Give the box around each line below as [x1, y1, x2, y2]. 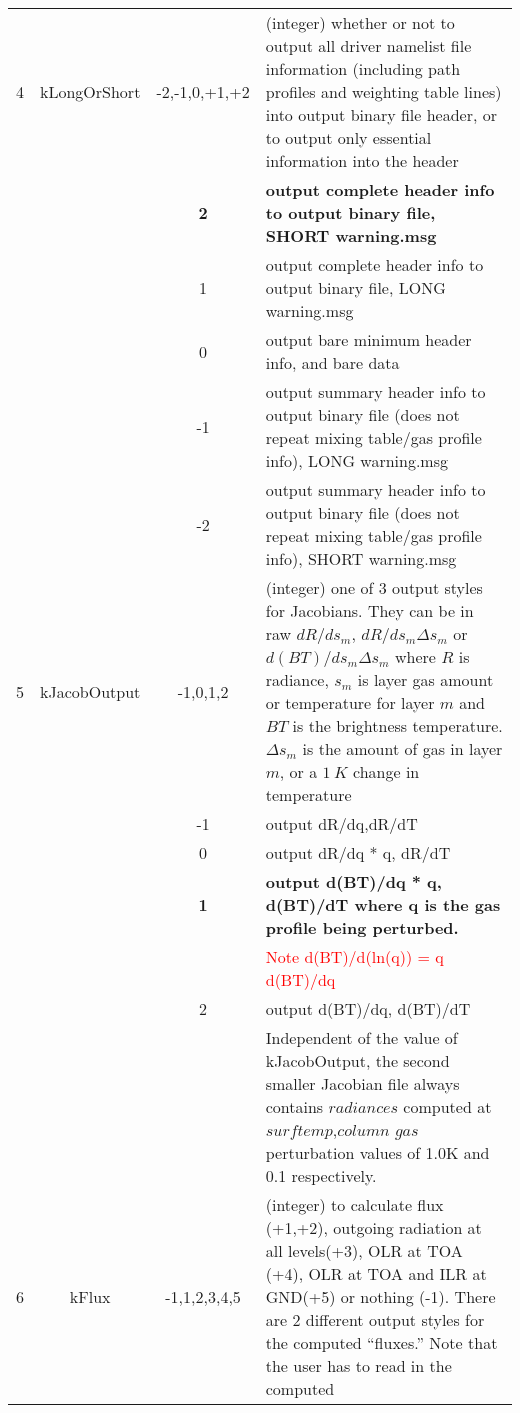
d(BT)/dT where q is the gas [265, 893, 501, 916]
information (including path [265, 57, 461, 80]
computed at [403, 1095, 492, 1118]
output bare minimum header [265, 328, 472, 351]
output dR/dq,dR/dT [265, 812, 418, 835]
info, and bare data [265, 351, 400, 374]
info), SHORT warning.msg [265, 547, 457, 570]
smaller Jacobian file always [265, 1072, 460, 1095]
